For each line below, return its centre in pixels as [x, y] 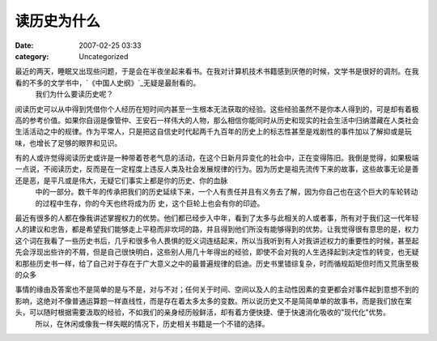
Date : [24, 45]
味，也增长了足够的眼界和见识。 [68, 143]
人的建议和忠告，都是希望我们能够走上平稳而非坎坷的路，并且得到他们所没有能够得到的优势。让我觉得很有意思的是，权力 [217, 229]
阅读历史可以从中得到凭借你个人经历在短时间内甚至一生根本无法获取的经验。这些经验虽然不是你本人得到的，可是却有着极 [217, 109]
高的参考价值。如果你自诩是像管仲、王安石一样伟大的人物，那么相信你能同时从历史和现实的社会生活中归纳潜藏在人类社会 [217, 120]
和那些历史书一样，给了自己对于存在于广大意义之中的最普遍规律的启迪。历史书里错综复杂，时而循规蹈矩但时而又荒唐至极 [217, 263]
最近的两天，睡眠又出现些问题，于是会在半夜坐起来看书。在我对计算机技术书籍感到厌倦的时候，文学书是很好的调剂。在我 [217, 71]
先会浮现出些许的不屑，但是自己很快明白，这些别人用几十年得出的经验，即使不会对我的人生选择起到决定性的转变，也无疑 [217, 252]
